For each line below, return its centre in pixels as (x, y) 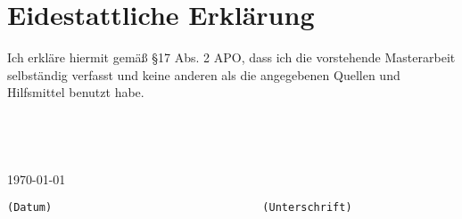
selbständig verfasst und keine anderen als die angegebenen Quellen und (204, 74)
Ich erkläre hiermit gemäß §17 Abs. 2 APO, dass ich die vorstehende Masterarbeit (231, 57)
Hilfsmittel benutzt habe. (76, 92)
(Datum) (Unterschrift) (180, 208)
